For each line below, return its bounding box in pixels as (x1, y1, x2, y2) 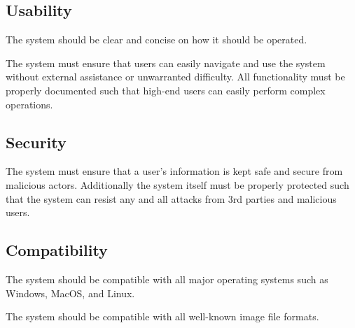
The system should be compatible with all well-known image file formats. (6, 309, 319, 324)
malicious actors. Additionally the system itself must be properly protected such (6, 177, 349, 192)
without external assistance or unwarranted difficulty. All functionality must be (6, 69, 345, 84)
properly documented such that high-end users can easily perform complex (6, 83, 326, 97)
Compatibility (6, 239, 108, 261)
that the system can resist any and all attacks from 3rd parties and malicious (6, 191, 337, 206)
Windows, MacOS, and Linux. (6, 285, 135, 300)
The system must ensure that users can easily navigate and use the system (6, 55, 326, 70)
